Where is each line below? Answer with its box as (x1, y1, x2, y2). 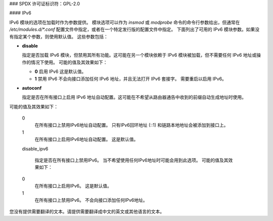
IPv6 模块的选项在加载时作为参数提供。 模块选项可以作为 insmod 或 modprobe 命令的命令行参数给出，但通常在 (9, 19, 240, 25)
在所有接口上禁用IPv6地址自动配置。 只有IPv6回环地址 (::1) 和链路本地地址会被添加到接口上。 (34, 122, 229, 128)
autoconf (22, 85, 42, 91)
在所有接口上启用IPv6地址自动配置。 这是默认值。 (34, 136, 139, 142)
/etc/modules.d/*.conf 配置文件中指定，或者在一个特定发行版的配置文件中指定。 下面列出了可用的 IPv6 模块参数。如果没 (9, 26, 260, 32)
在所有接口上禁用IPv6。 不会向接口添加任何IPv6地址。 (34, 197, 148, 203)
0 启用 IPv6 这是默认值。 (34, 68, 86, 75)
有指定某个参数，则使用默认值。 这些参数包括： (9, 33, 108, 40)
